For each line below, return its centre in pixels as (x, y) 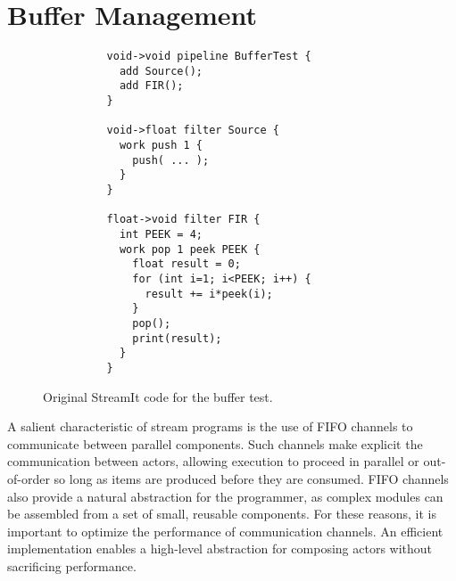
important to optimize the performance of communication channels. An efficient (225, 531)
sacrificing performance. (72, 565)
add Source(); (161, 71)
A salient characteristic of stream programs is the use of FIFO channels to (210, 426)
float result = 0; (187, 264)
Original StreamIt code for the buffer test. (158, 396)
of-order (29, 478)
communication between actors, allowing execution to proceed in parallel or (213, 461)
